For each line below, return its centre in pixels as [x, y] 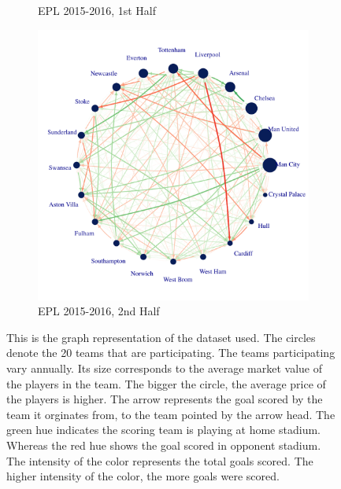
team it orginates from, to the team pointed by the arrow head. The [171, 414]
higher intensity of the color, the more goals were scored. [143, 476]
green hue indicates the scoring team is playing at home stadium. [163, 430]
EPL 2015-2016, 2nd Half [99, 311]
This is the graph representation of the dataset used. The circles [161, 337]
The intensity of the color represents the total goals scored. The [160, 460]
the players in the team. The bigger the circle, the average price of [166, 383]
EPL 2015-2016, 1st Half [97, 10]
